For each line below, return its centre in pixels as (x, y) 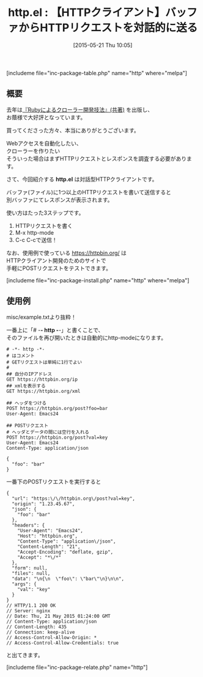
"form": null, (30, 568)
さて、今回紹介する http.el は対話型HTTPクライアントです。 (82, 179)
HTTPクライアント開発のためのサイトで (56, 260)
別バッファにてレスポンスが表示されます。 (60, 200)
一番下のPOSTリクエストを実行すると (54, 481)
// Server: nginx (28, 611)
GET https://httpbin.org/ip (42, 379)
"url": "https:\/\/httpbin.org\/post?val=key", (74, 499)
